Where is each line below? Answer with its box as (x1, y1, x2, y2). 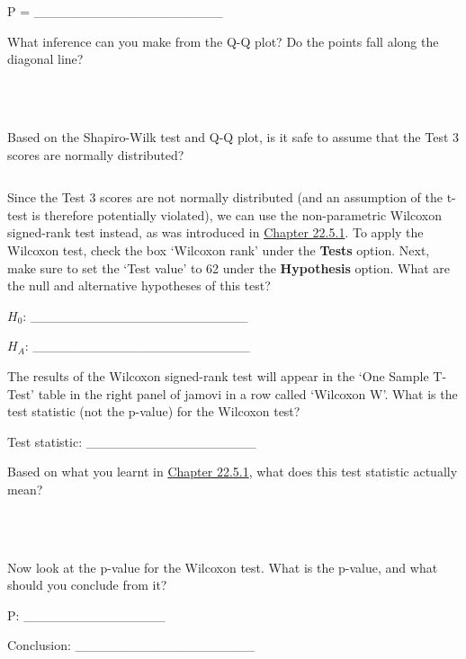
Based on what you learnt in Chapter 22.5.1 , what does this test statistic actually (7, 462, 458, 481)
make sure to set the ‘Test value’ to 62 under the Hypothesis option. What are (7, 258, 451, 277)
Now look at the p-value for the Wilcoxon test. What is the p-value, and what (7, 557, 438, 576)
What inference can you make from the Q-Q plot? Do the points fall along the (7, 31, 439, 50)
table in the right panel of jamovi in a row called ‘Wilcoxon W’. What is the (38, 384, 458, 403)
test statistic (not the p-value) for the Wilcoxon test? (7, 402, 300, 421)
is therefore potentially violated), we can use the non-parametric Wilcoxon (31, 205, 442, 224)
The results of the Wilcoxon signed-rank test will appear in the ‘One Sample (7, 366, 429, 385)
